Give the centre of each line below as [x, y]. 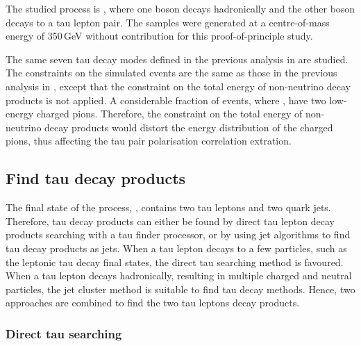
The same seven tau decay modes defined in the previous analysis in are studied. [177, 59]
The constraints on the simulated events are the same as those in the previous [171, 73]
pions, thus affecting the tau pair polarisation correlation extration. [149, 141]
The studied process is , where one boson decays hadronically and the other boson [180, 8]
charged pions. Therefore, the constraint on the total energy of [169, 114]
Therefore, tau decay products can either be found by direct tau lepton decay [170, 221]
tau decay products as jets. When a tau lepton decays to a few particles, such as [176, 248]
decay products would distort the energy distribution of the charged [189, 127]
